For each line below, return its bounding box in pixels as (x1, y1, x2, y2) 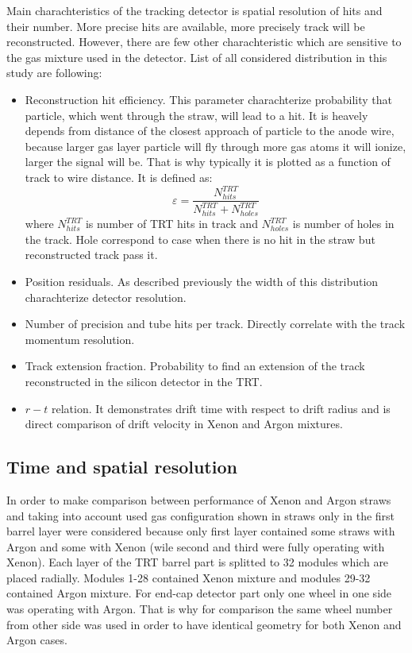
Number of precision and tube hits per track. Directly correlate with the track (25, 315, 406, 332)
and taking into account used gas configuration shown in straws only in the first (6, 507, 395, 524)
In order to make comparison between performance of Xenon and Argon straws (6, 491, 391, 508)
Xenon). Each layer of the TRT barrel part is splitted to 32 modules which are (6, 554, 389, 570)
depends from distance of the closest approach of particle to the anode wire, (25, 122, 395, 139)
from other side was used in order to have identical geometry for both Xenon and (6, 616, 402, 632)
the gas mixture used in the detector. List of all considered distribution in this (6, 48, 387, 65)
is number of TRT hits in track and (85, 215, 258, 232)
